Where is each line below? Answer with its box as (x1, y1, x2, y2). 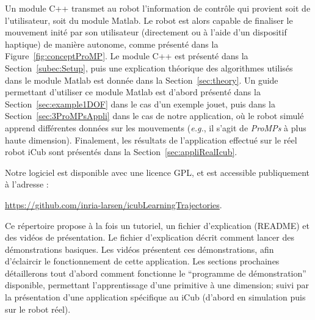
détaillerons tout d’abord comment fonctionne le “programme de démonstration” (5, 266, 306, 279)
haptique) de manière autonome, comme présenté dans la (5, 37, 219, 50)
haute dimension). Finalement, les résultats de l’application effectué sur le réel (5, 133, 297, 146)
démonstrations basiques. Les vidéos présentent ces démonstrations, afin (5, 242, 274, 255)
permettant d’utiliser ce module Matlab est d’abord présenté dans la (5, 85, 261, 98)
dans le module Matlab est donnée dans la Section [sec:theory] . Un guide (5, 73, 278, 86)
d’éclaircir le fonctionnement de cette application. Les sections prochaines (5, 255, 280, 267)
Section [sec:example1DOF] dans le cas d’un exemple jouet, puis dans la (5, 97, 275, 110)
